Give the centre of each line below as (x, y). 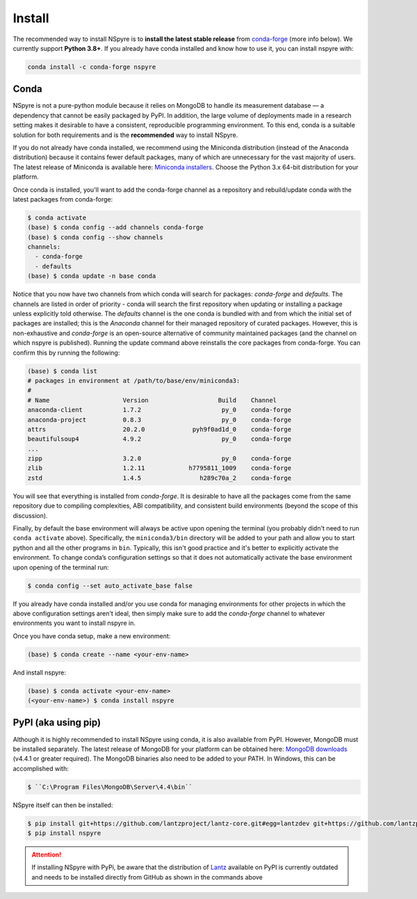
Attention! (47, 855)
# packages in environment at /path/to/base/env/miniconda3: (134, 380)
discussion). (30, 515)
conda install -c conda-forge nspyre (92, 67)
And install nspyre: (39, 672)
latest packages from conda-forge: (63, 199)
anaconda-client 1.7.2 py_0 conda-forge (160, 410)
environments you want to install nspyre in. (74, 623)
